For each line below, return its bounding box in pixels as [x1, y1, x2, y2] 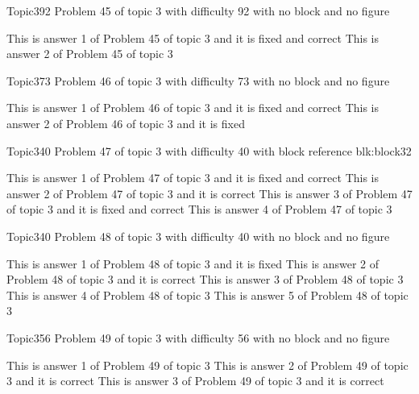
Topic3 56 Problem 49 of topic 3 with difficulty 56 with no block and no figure [6, 329, 390, 346]
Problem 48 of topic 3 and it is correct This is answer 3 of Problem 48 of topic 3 [6, 271, 404, 288]
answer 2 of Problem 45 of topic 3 [6, 45, 173, 62]
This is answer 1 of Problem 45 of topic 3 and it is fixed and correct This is [6, 29, 379, 46]
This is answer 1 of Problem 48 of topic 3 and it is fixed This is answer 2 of [6, 255, 380, 272]
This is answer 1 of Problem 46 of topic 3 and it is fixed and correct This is [6, 99, 379, 116]
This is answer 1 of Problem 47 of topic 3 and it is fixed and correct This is [6, 169, 379, 186]
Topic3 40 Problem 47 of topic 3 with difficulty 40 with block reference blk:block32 [6, 142, 412, 159]
